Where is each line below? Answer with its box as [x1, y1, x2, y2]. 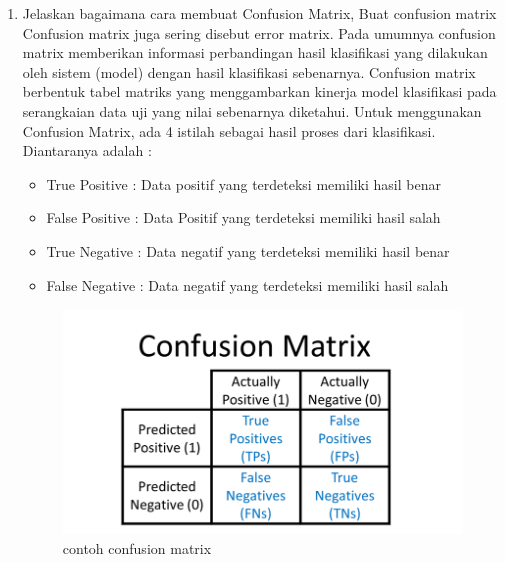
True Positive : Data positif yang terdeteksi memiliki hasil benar [46, 173, 441, 194]
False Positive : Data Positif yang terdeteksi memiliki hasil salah [46, 207, 441, 228]
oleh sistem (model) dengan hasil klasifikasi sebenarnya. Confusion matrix [22, 61, 476, 82]
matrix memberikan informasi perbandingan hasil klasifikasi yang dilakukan [22, 42, 488, 63]
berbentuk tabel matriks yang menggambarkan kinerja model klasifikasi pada [22, 81, 497, 102]
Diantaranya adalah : [22, 140, 152, 161]
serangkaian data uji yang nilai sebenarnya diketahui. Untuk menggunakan [22, 100, 482, 121]
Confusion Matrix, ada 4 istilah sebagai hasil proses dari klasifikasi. [22, 120, 436, 141]
